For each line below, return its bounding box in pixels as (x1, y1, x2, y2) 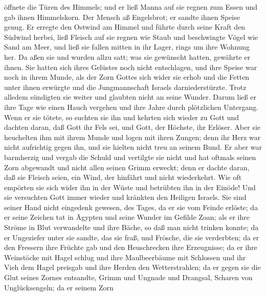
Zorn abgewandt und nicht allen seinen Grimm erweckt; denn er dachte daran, (4, 162, 250, 172)
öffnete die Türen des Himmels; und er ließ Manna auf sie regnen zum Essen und (4, 2, 258, 12)
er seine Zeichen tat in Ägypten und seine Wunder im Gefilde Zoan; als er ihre (4, 212, 250, 222)
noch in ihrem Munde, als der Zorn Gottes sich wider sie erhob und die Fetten (4, 72, 250, 82)
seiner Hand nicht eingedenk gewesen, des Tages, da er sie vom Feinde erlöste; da (4, 201, 258, 212)
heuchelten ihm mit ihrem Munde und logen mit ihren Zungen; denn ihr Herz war (4, 131, 261, 142)
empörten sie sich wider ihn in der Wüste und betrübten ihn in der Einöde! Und (4, 181, 256, 192)
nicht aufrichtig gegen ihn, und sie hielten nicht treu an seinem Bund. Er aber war (4, 142, 262, 152)
